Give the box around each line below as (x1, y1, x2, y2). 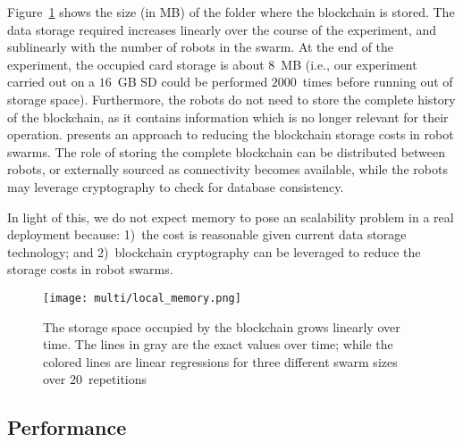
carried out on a (7, 72, 96, 91)
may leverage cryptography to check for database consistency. (7, 177, 344, 196)
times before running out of (302, 72, 453, 91)
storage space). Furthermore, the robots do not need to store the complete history (7, 89, 456, 108)
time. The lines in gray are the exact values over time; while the (43, 335, 393, 354)
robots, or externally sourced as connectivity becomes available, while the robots (7, 160, 448, 179)
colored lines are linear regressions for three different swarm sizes (43, 352, 398, 371)
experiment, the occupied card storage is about (7, 54, 265, 73)
